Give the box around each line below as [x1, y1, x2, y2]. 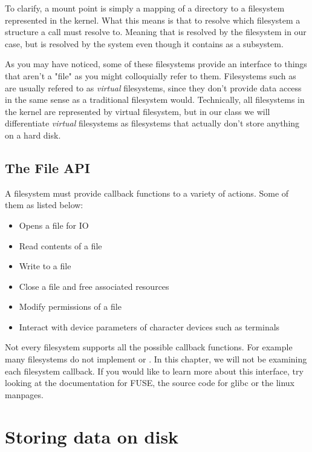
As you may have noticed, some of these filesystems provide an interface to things [5, 57, 307, 70]
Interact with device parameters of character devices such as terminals [19, 320, 280, 333]
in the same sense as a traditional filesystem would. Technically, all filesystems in [5, 93, 305, 106]
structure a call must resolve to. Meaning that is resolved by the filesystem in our [5, 25, 307, 38]
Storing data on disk [5, 424, 179, 448]
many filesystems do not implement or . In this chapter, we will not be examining [5, 353, 307, 365]
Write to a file [19, 260, 71, 272]
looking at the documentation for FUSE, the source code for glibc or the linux [5, 376, 294, 389]
